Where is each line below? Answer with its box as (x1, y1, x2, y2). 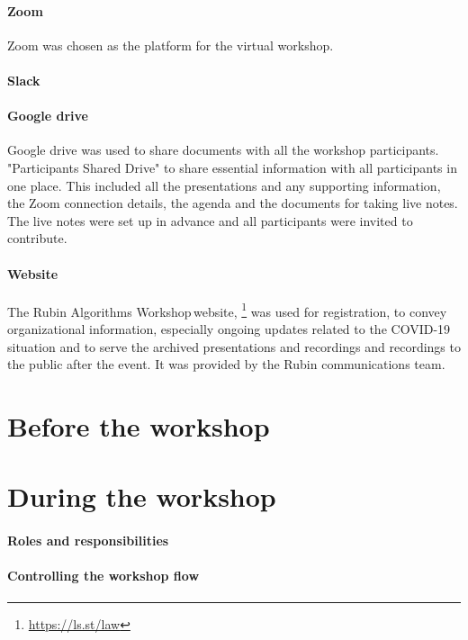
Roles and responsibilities (7, 531, 169, 550)
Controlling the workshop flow (7, 566, 200, 585)
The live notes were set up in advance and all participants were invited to (7, 211, 413, 230)
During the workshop (7, 478, 276, 515)
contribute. (7, 229, 67, 248)
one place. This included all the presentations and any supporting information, (7, 176, 441, 194)
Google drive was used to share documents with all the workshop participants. (7, 140, 439, 159)
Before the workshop (7, 407, 270, 444)
